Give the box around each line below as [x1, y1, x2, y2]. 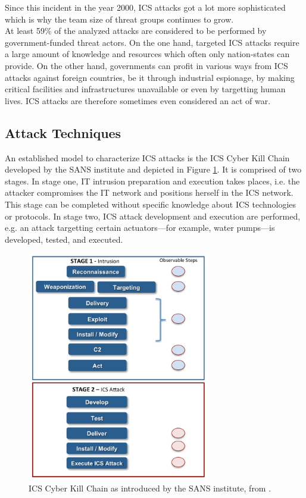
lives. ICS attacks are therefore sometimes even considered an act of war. [5, 94, 271, 107]
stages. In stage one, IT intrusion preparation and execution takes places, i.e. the [5, 174, 300, 187]
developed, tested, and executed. [5, 233, 123, 245]
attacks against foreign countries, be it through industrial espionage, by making [5, 71, 295, 83]
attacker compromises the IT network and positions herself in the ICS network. [5, 186, 293, 199]
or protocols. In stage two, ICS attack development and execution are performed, [5, 209, 301, 222]
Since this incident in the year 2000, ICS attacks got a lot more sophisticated [5, 1, 286, 13]
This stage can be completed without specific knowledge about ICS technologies [5, 198, 296, 210]
